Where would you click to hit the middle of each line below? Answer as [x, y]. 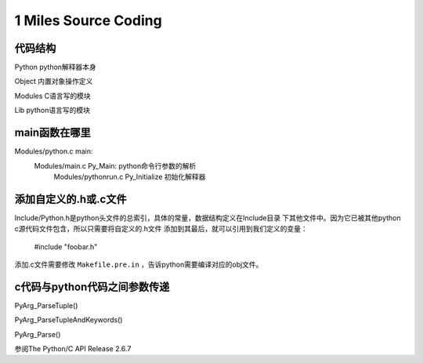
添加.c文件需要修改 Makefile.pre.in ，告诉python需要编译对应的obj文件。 [139, 264]
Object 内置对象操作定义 [54, 82]
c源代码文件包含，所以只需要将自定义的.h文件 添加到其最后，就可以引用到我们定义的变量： [161, 229]
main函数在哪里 [53, 133]
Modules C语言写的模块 [52, 96]
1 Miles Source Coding [88, 20]
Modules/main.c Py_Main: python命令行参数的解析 [115, 165]
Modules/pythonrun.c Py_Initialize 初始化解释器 [130, 176]
